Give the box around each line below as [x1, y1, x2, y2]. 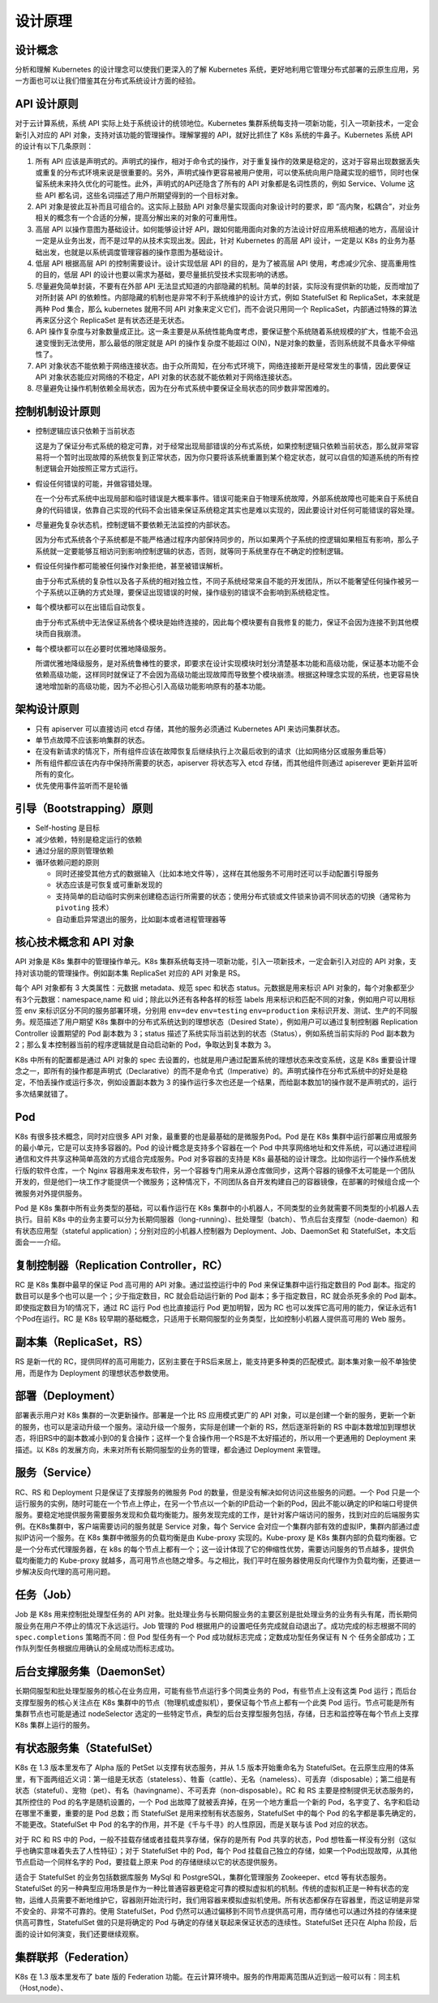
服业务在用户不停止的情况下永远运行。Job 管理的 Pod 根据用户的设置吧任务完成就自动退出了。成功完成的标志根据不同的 [15, 1620, 417, 1630]
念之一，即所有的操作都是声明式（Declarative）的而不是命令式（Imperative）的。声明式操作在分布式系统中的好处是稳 [15, 1066, 408, 1075]
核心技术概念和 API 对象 [15, 935, 135, 950]
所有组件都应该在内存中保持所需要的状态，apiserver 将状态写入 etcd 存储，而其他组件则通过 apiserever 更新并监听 [35, 758, 419, 768]
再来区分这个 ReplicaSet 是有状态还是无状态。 [35, 315, 189, 325]
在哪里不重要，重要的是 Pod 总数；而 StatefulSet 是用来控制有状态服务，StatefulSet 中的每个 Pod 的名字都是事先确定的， [15, 1808, 421, 1818]
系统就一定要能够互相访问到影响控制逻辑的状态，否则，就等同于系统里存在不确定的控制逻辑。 [35, 546, 348, 556]
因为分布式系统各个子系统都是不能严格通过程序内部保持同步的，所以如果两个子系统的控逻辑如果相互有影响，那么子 [35, 534, 419, 544]
